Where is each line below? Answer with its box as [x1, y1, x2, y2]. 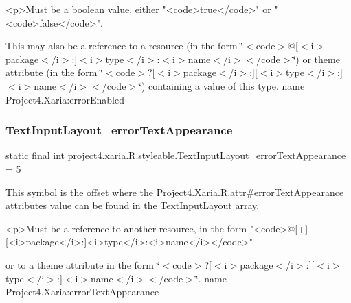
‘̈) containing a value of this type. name [139, 78, 305, 93]
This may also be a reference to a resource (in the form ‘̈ [5, 38, 244, 53]
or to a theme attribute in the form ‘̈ [5, 257, 160, 271]
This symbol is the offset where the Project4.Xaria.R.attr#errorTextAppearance [5, 184, 344, 199]
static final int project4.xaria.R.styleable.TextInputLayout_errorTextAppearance [5, 148, 346, 162]
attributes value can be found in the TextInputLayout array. [5, 198, 260, 213]
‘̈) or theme [293, 51, 340, 66]
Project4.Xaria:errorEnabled [5, 92, 124, 106]
